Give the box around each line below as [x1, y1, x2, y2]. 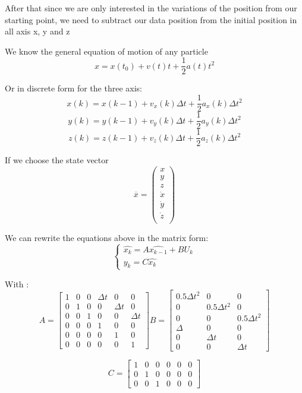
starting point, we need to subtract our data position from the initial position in [5, 13, 297, 26]
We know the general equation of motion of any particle [5, 45, 208, 57]
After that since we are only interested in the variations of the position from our [5, 2, 297, 14]
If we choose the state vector [5, 154, 109, 166]
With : [5, 277, 29, 290]
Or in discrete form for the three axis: [5, 82, 142, 94]
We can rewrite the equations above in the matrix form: [5, 231, 209, 243]
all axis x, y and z [5, 25, 70, 37]
